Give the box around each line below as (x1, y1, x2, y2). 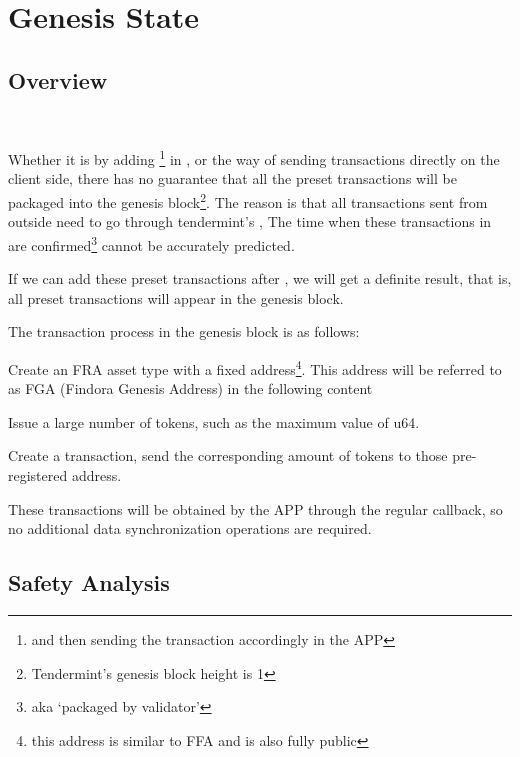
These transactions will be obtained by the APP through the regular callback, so (8, 498, 503, 519)
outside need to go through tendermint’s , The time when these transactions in (8, 211, 492, 232)
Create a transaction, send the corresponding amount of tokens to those (8, 445, 448, 466)
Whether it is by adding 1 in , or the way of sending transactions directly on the (8, 146, 500, 169)
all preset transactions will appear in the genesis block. (8, 287, 344, 308)
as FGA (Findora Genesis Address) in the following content (8, 378, 373, 399)
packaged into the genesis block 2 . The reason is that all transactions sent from (8, 189, 488, 212)
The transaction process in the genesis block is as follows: (8, 321, 360, 342)
